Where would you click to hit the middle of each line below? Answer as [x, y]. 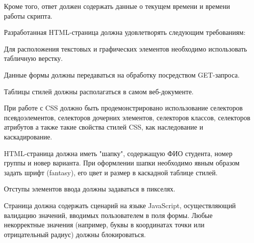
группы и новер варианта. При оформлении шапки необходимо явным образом [122, 163]
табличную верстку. [33, 58]
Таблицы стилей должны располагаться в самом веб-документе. [99, 91]
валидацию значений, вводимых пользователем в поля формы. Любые [108, 215]
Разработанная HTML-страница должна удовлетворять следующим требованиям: [125, 32]
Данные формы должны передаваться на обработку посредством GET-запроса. [122, 74]
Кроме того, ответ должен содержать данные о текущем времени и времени [117, 6]
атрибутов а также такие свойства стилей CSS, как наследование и [104, 127]
